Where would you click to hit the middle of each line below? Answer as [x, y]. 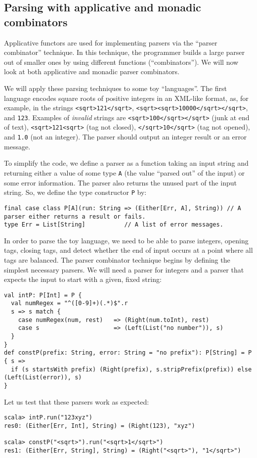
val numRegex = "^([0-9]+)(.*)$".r [69, 303]
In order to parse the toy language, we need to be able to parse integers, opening [126, 240]
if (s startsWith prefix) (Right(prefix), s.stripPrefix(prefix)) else [131, 369]
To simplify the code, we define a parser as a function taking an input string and [126, 163]
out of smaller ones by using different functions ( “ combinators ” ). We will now [121, 62]
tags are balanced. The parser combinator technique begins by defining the [117, 260]
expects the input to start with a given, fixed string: [83, 279]
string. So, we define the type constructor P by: [75, 192]
